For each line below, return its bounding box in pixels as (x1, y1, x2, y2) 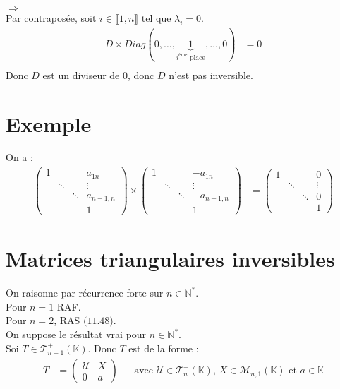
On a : (6, 150, 33, 164)
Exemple (6, 109, 92, 138)
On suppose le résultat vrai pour (6, 327, 147, 342)
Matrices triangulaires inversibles (6, 244, 335, 273)
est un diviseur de (42, 67, 120, 82)
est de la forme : (128, 340, 199, 355)
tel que (141, 11, 171, 25)
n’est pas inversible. (169, 67, 253, 82)
